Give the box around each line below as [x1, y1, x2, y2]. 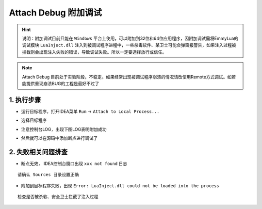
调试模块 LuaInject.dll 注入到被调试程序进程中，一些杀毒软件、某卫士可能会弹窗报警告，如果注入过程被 [22, 42, 236, 48]
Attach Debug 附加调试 [9, 7, 102, 18]
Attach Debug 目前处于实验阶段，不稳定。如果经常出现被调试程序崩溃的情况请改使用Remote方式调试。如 [22, 74, 232, 80]
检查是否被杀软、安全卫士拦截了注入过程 [17, 194, 98, 200]
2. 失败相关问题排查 [9, 148, 68, 156]
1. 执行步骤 [9, 96, 41, 104]
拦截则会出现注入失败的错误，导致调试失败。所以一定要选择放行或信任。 [22, 49, 167, 55]
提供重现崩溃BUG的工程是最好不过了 [26, 80, 99, 86]
